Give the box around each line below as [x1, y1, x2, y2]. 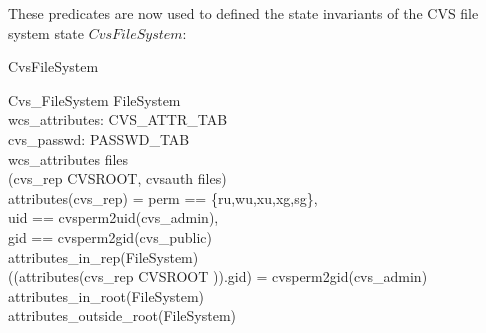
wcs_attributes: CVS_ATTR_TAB [8, 109, 228, 130]
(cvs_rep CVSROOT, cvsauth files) [8, 168, 227, 189]
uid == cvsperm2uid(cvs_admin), [8, 207, 219, 228]
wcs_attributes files [8, 148, 129, 169]
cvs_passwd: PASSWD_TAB [8, 128, 190, 149]
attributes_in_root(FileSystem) [8, 285, 205, 306]
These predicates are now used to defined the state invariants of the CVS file [8, 3, 479, 23]
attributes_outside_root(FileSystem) [8, 305, 237, 326]
